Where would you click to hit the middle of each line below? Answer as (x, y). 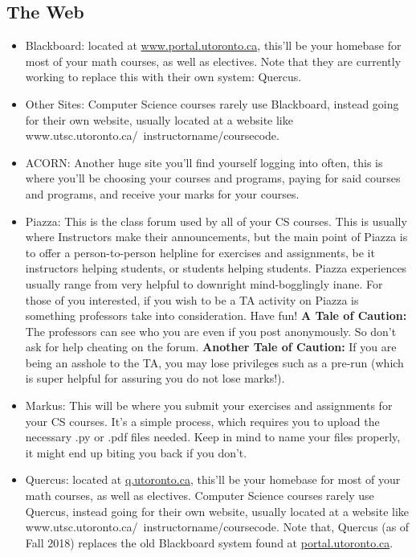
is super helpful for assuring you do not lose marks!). (155, 378)
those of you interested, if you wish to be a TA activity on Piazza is (192, 299)
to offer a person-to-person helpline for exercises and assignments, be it (200, 252)
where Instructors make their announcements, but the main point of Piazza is (216, 237)
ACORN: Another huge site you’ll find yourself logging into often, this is (204, 162)
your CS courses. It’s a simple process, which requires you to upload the (202, 421)
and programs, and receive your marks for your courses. (162, 193)
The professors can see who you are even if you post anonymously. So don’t (211, 331)
